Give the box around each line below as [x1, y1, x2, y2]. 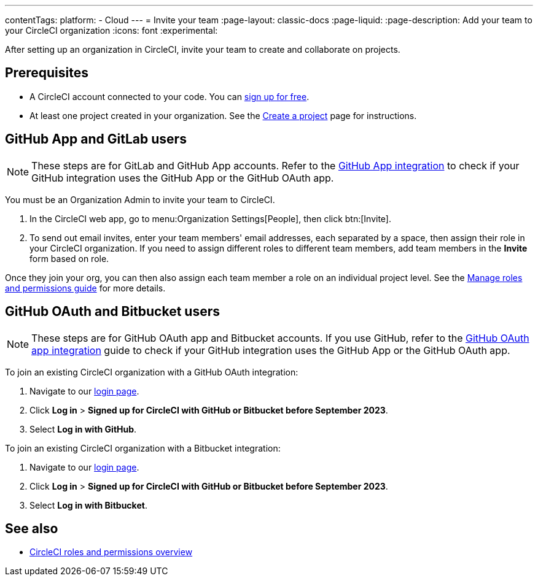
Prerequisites [5, 65, 88, 81]
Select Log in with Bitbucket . [29, 499, 147, 510]
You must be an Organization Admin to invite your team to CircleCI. [5, 194, 275, 205]
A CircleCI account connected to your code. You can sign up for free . [29, 91, 310, 102]
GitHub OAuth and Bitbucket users [5, 304, 220, 320]
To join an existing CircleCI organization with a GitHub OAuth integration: [5, 366, 298, 377]
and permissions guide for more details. [5, 282, 166, 293]
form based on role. [29, 253, 109, 264]
